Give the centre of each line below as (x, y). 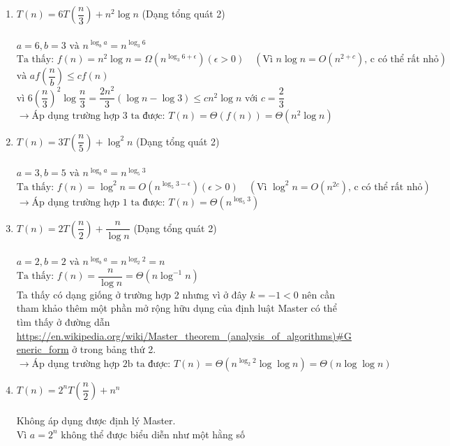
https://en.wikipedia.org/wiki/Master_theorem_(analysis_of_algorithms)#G (184, 335)
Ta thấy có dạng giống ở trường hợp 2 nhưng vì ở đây (132, 294)
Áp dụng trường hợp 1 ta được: (98, 202)
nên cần (318, 294)
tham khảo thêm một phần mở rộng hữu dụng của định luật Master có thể (177, 308)
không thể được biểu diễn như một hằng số (153, 434)
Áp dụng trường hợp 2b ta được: (101, 364)
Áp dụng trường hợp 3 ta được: (98, 116)
